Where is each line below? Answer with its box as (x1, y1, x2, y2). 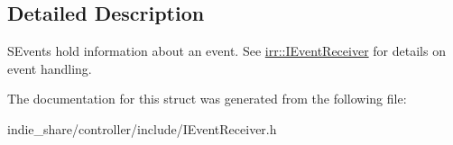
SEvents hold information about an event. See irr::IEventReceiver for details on (7, 41, 446, 60)
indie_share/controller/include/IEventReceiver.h (7, 119, 277, 138)
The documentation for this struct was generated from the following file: (7, 89, 407, 108)
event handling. (7, 59, 92, 77)
